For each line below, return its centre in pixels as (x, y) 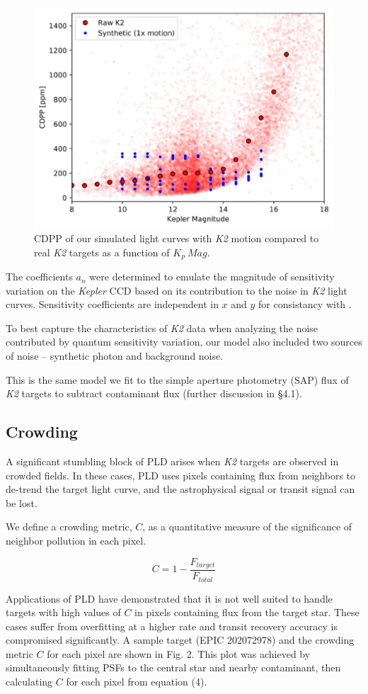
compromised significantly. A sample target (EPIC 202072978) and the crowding (180, 640)
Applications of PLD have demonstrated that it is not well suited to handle (169, 598)
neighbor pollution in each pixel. (76, 540)
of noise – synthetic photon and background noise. (115, 356)
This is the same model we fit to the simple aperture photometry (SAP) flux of (177, 379)
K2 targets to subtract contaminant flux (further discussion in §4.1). (154, 393)
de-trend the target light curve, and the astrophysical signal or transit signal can (180, 489)
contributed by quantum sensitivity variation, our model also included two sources (184, 342)
